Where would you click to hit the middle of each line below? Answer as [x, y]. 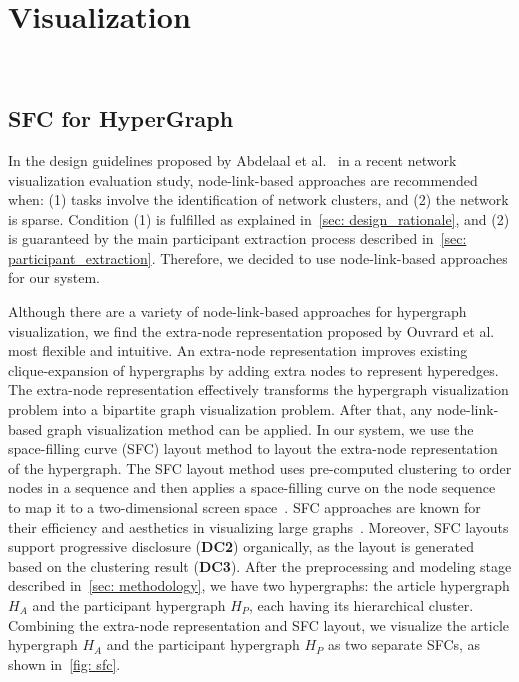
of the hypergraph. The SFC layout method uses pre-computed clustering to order [260, 467]
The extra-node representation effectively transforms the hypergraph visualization [258, 389]
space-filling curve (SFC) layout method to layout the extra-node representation [253, 448]
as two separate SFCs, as [404, 644]
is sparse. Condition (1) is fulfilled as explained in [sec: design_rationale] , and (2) [259, 218]
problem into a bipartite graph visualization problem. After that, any [220, 409]
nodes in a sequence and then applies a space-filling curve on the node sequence [252, 487]
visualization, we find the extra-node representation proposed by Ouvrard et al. [251, 330]
